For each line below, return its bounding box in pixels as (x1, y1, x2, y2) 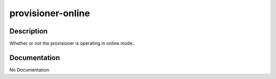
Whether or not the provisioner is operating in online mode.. (9, 41, 135, 47)
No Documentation (9, 66, 50, 73)
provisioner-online (9, 8, 90, 19)
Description (9, 27, 48, 35)
